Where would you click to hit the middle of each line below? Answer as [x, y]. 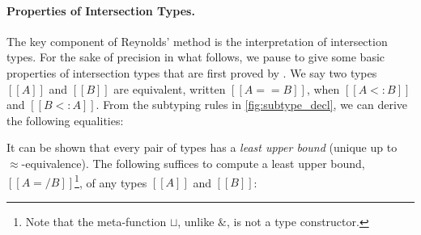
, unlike [196, 221]
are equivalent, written [170, 88]
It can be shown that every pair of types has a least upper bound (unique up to [202, 147]
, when [323, 88]
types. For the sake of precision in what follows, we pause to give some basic [196, 57]
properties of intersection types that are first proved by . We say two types [192, 72]
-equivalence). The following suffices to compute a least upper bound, [193, 163]
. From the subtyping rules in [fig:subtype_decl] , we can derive [251, 105]
